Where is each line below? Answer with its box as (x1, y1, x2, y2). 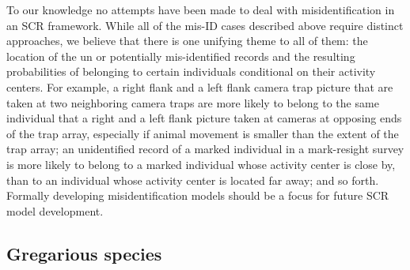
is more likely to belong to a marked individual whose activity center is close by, (6, 156, 396, 172)
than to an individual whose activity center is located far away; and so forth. (6, 171, 379, 188)
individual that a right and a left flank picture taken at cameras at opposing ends (6, 110, 402, 126)
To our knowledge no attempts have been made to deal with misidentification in (6, 2, 395, 17)
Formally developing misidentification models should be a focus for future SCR (6, 187, 389, 204)
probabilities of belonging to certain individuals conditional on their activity (6, 63, 376, 80)
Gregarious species (6, 241, 162, 265)
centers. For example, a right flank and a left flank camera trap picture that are (6, 78, 393, 95)
